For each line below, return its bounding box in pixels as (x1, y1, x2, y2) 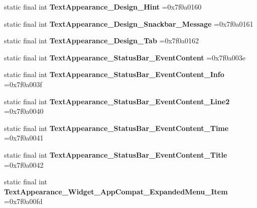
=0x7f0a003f (4, 79, 42, 89)
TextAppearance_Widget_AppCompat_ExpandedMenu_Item (4, 186, 228, 196)
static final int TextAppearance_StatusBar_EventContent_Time (4, 122, 229, 133)
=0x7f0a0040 (4, 106, 44, 116)
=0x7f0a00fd (4, 196, 43, 206)
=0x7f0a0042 (4, 159, 44, 170)
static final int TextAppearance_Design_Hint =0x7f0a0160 (4, 2, 202, 12)
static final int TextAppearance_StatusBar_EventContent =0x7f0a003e (4, 52, 245, 62)
